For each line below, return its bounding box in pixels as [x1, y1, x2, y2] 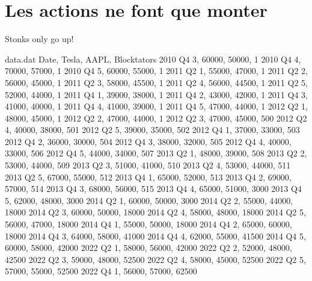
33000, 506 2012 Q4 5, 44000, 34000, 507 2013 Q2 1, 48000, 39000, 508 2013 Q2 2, [5, 147, 307, 159]
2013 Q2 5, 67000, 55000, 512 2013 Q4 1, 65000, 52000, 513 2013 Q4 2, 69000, [5, 170, 292, 183]
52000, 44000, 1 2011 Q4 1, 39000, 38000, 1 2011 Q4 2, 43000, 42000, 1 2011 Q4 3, [5, 88, 308, 100]
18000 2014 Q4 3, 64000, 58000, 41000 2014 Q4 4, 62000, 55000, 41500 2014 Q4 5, [5, 229, 306, 242]
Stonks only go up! [5, 32, 74, 45]
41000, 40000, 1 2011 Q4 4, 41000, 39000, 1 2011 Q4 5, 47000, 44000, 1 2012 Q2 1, [5, 100, 308, 113]
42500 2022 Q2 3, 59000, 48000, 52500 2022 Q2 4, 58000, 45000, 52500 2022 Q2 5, [5, 253, 306, 265]
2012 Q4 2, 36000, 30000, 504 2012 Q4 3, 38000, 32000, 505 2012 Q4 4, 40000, [5, 135, 292, 147]
